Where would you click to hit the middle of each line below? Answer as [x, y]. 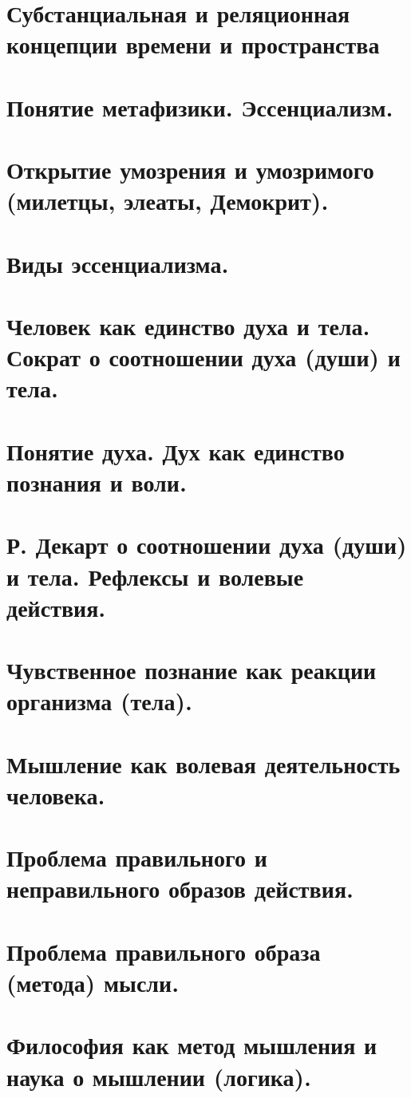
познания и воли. [97, 482]
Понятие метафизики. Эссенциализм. [200, 107]
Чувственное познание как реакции [192, 670]
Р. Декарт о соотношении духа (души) [207, 545]
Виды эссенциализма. [118, 263]
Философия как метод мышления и [192, 1045]
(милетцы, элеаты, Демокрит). [168, 201]
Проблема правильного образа [164, 951]
